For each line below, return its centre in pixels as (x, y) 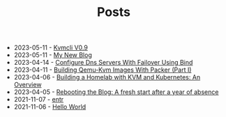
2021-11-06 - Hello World (50, 107)
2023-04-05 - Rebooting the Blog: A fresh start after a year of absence (116, 92)
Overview (28, 85)
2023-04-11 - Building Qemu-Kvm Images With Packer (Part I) (103, 70)
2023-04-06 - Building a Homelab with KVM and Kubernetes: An (107, 77)
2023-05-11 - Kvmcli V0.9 (51, 48)
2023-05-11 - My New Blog (53, 55)
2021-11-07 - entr (39, 100)
